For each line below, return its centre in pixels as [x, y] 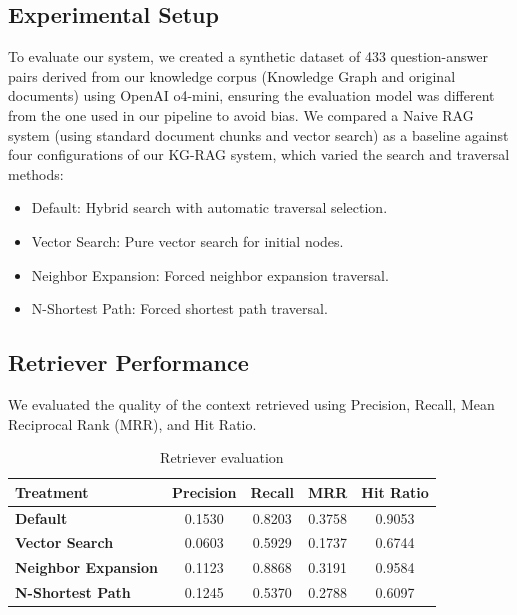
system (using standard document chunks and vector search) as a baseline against [258, 134]
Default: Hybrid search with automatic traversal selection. [209, 207]
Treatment [52, 491]
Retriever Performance [128, 362]
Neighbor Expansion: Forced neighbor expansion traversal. [210, 274]
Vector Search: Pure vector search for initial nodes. [187, 240]
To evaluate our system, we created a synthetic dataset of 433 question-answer [248, 56]
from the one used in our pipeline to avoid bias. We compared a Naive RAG [241, 114]
